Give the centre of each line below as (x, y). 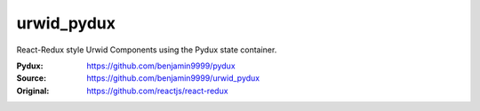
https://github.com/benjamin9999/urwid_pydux (173, 78)
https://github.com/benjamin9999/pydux (161, 66)
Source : (32, 78)
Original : (33, 91)
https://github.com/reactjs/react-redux (157, 91)
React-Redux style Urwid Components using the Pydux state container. (147, 50)
